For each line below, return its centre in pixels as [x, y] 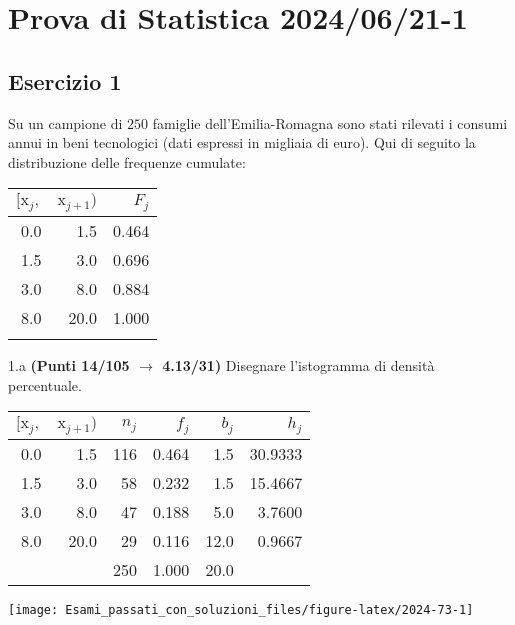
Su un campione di [65, 122]
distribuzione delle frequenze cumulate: [127, 161]
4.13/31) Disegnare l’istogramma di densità [298, 365]
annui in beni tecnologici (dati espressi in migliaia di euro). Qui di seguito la [242, 142]
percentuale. [45, 384]
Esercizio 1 [65, 80]
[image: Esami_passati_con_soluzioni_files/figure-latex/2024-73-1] [241, 610]
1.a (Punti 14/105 [69, 365]
